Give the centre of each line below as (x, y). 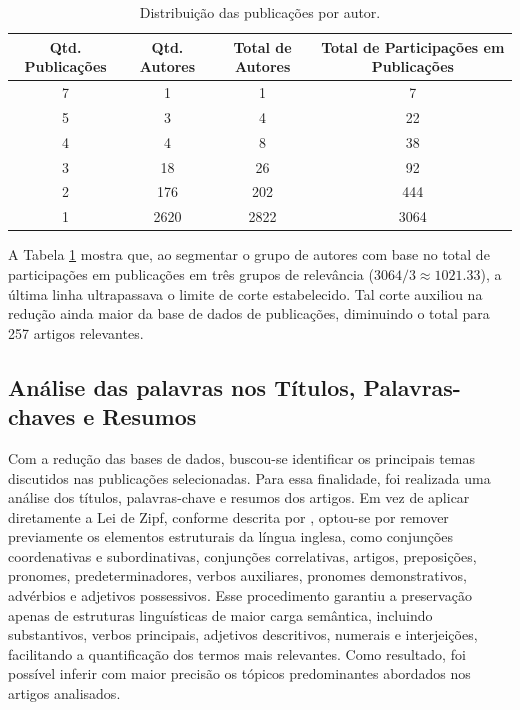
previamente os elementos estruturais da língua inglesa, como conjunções (231, 536)
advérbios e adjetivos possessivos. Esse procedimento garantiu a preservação (240, 595)
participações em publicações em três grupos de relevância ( (191, 273)
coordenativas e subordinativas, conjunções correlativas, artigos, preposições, (242, 555)
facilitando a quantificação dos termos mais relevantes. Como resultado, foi (237, 653)
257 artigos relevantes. (76, 332)
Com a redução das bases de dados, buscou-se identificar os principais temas (242, 457)
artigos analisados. (64, 693)
